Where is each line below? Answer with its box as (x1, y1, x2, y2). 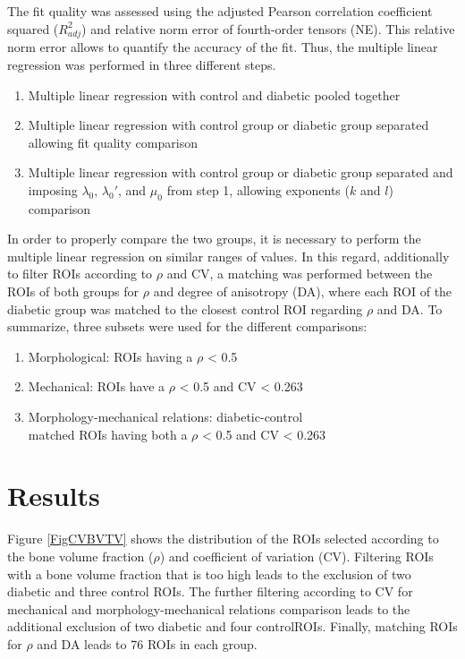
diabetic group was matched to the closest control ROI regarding (7, 299, 363, 318)
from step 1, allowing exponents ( (166, 180, 350, 199)
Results (7, 477, 100, 514)
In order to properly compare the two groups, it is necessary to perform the (7, 229, 421, 248)
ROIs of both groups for (7, 282, 139, 301)
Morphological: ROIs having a (28, 347, 193, 365)
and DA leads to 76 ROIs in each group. (37, 634, 258, 653)
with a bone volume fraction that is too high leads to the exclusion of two (7, 564, 411, 583)
